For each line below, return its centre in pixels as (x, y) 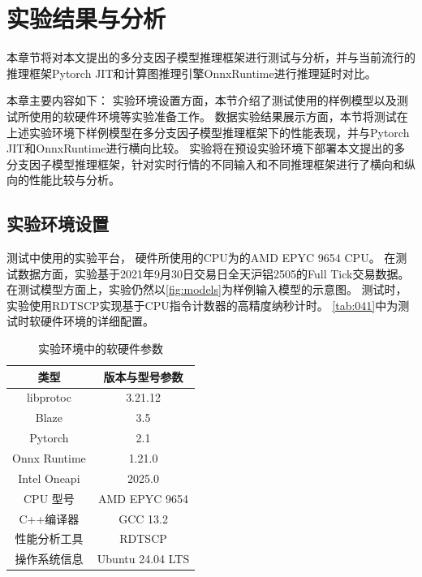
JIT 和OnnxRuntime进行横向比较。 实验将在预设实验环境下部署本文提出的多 (206, 148)
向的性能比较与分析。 (63, 180)
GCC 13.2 (143, 518)
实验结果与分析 (86, 18)
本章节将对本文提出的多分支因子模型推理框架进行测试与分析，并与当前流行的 (211, 57)
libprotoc (49, 397)
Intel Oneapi (49, 478)
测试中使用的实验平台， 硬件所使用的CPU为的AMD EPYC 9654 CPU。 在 (201, 258)
